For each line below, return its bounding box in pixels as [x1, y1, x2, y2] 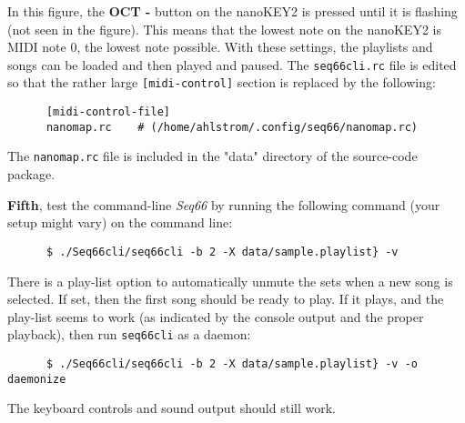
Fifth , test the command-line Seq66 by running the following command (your [7, 195, 440, 214]
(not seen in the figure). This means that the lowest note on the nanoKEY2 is [7, 19, 441, 38]
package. [7, 165, 56, 184]
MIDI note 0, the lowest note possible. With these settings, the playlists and [7, 37, 433, 56]
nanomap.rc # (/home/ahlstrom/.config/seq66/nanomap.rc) [45, 120, 419, 134]
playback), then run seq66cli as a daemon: [7, 325, 251, 344]
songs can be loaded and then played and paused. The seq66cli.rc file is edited [7, 55, 457, 74]
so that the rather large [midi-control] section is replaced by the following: [7, 73, 436, 92]
